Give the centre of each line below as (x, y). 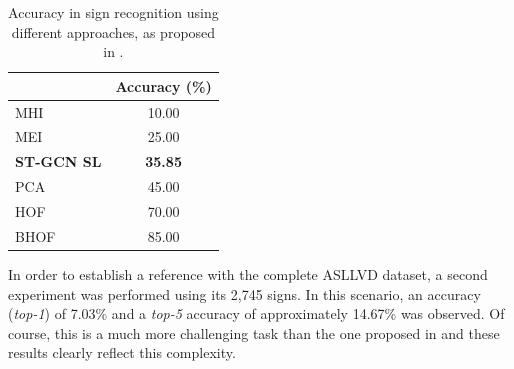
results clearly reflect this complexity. (122, 352)
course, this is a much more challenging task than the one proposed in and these (254, 332)
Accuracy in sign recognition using (113, 12)
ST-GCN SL (58, 161)
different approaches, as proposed (113, 31)
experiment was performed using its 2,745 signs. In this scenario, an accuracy (244, 293)
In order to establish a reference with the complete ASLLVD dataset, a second (248, 273)
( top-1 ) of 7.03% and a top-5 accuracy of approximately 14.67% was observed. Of (256, 313)
